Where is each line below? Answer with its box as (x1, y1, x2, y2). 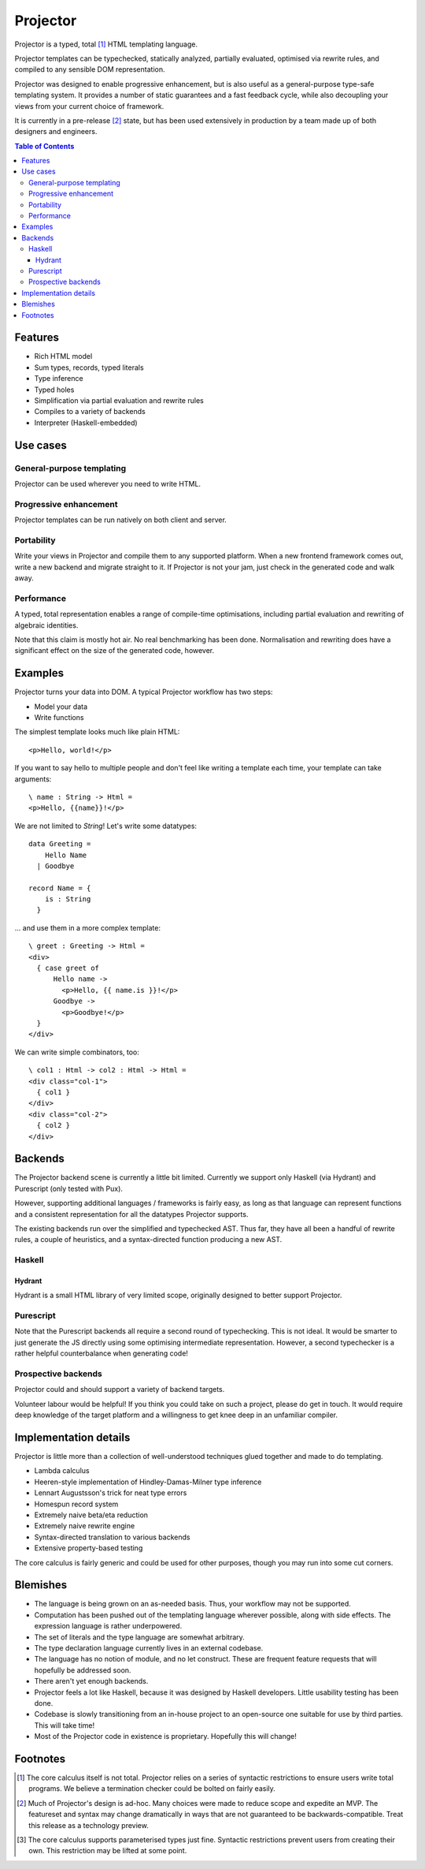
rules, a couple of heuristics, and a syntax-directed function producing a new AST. (14, 1235, 283, 1244)
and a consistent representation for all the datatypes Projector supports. (14, 1209, 249, 1218)
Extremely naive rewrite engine (34, 1521, 135, 1531)
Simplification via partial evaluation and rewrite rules (34, 396, 204, 405)
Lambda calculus (34, 1466, 90, 1475)
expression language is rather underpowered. (34, 1621, 183, 1631)
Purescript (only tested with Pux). (14, 1184, 124, 1193)
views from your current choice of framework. (14, 101, 164, 110)
